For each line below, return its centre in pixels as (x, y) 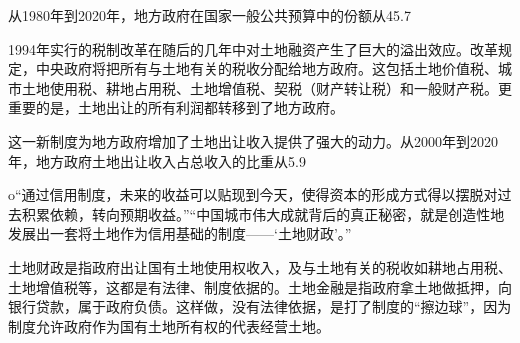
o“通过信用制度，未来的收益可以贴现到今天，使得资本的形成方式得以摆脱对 (253, 194)
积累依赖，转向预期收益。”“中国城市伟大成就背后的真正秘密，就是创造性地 (263, 213)
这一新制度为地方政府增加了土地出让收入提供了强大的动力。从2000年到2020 (253, 140)
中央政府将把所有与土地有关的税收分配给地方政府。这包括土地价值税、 (266, 68)
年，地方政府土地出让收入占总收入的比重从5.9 (157, 160)
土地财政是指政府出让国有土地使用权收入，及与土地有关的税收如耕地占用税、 (260, 266)
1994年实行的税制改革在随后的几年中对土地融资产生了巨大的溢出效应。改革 (253, 48)
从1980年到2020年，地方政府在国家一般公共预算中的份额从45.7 (209, 15)
